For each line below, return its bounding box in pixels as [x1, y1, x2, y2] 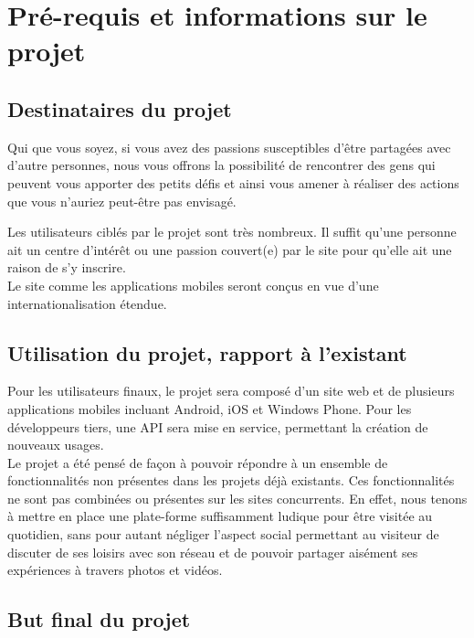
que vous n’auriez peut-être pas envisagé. [7, 191, 237, 210]
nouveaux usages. [7, 435, 104, 454]
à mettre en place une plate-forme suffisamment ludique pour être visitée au [7, 506, 433, 526]
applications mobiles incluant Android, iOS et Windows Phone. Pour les [7, 399, 412, 418]
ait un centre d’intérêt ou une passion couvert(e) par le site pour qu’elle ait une [7, 239, 452, 259]
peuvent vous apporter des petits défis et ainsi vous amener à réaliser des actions [7, 173, 459, 192]
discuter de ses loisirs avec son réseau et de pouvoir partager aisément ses [7, 542, 418, 561]
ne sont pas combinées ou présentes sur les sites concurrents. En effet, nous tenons [7, 488, 468, 507]
